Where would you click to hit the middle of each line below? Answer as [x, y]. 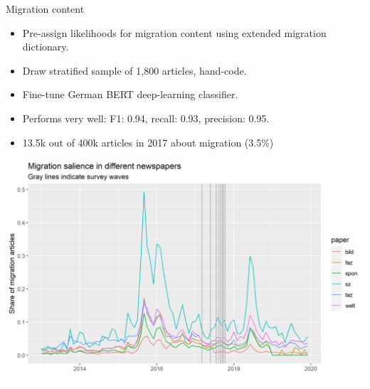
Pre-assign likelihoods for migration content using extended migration [174, 32]
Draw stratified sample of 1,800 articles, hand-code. [134, 70]
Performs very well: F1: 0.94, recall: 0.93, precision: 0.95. [146, 118]
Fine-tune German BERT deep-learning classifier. [130, 94]
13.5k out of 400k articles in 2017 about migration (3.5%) [148, 142]
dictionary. [46, 47]
